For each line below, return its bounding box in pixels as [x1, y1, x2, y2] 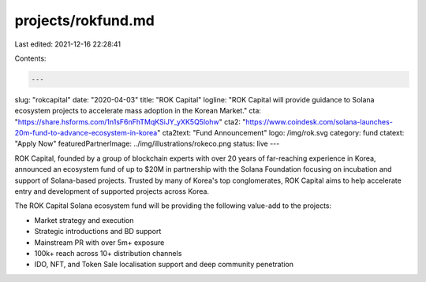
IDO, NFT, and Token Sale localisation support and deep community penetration [34, 260, 294, 269]
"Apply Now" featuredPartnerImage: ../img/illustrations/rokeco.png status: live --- [14, 139, 280, 149]
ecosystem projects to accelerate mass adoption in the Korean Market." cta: [14, 106, 262, 116]
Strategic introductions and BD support [34, 227, 162, 236]
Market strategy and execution [34, 215, 134, 224]
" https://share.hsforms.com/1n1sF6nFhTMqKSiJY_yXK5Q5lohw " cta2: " [14, 117, 246, 126]
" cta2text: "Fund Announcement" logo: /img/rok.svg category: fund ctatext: [156, 128, 405, 138]
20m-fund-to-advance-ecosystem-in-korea [14, 128, 158, 138]
